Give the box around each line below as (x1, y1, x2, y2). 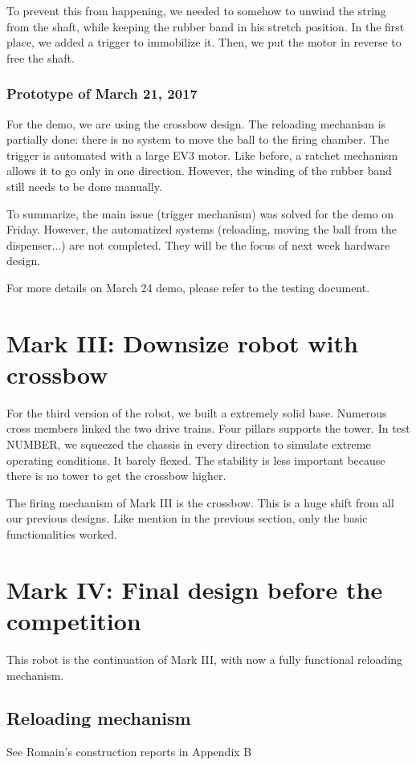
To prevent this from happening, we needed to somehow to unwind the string (6, 2, 386, 18)
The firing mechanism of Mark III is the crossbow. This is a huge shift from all (6, 494, 394, 511)
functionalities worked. (6, 526, 117, 542)
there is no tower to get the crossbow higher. (6, 467, 226, 484)
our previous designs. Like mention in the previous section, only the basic (6, 510, 368, 527)
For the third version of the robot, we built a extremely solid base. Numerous (6, 404, 387, 421)
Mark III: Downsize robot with (6, 326, 358, 359)
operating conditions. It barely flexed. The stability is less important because (6, 451, 385, 468)
